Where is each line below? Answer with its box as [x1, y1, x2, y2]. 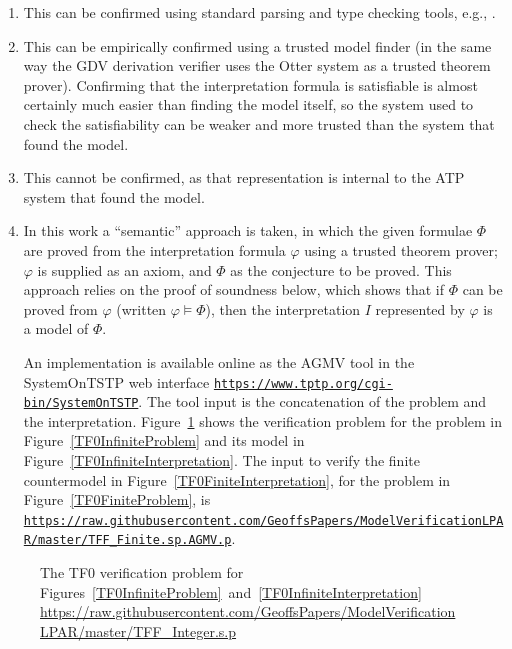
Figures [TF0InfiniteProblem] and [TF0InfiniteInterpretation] [40, 581, 422, 602]
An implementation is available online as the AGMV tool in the [23, 351, 415, 372]
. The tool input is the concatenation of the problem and [138, 391, 487, 412]
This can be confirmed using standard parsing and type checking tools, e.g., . [23, 2, 496, 22]
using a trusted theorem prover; [304, 239, 498, 260]
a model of [23, 318, 89, 339]
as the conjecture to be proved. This [230, 259, 452, 280]
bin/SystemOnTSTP [23, 396, 139, 411]
